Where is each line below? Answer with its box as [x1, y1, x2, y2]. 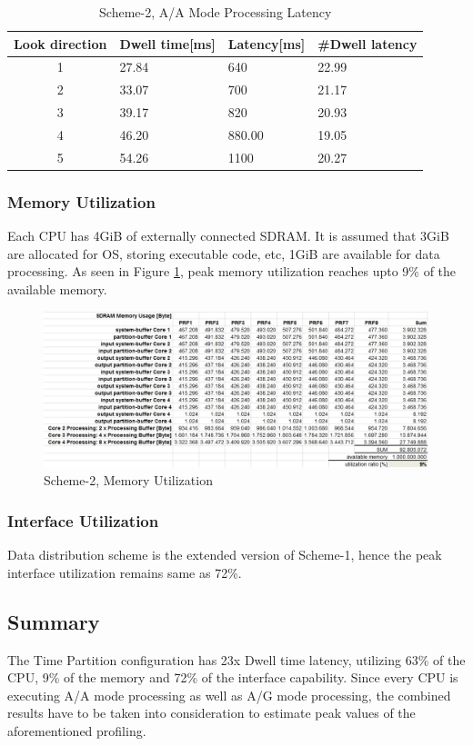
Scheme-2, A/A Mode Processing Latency [99, 3, 332, 21]
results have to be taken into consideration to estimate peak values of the [7, 703, 416, 722]
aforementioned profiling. [7, 721, 146, 740]
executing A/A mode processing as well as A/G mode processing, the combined [7, 685, 451, 704]
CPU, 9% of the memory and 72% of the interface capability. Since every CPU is [7, 668, 458, 687]
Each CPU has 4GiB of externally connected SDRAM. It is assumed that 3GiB [7, 226, 449, 245]
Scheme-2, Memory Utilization [44, 471, 213, 490]
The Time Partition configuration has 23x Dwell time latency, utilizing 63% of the [7, 650, 466, 669]
